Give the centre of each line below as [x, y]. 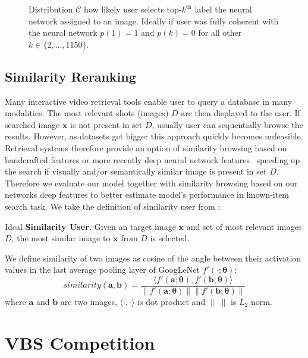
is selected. [170, 238]
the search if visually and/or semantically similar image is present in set [136, 171]
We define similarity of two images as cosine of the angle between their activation [153, 258]
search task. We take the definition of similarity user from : [113, 206]
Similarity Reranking [70, 76]
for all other [220, 32]
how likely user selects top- [133, 9]
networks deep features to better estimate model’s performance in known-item [147, 194]
